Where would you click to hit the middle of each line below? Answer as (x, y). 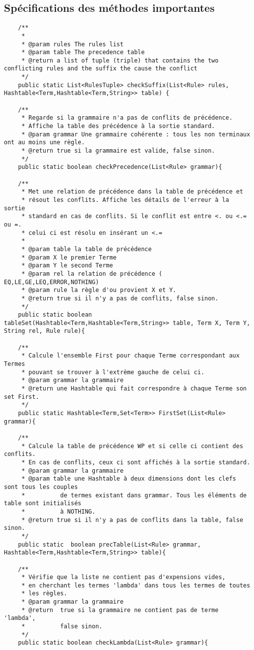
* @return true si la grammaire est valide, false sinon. (118, 151)
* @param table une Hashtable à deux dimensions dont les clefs (129, 479)
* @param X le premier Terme (69, 257)
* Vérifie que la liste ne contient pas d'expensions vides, (124, 577)
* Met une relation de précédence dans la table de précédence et (132, 192)
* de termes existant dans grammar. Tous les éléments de (134, 495)
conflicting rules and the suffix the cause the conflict (101, 69)
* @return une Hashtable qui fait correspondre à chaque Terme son (134, 389)
